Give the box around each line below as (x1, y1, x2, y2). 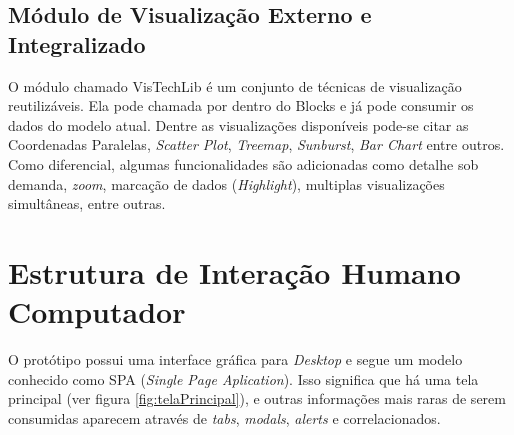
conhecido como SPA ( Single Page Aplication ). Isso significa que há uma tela (8, 368, 479, 389)
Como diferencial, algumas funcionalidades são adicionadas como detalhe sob (8, 153, 479, 174)
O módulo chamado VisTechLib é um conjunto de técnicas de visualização (8, 75, 462, 96)
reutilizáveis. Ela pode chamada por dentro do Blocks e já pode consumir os (8, 95, 474, 116)
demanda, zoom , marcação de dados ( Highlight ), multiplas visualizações (8, 173, 445, 194)
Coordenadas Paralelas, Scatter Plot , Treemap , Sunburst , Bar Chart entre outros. (8, 134, 505, 155)
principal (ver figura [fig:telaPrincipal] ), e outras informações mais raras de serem (8, 388, 506, 409)
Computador (8, 291, 186, 332)
